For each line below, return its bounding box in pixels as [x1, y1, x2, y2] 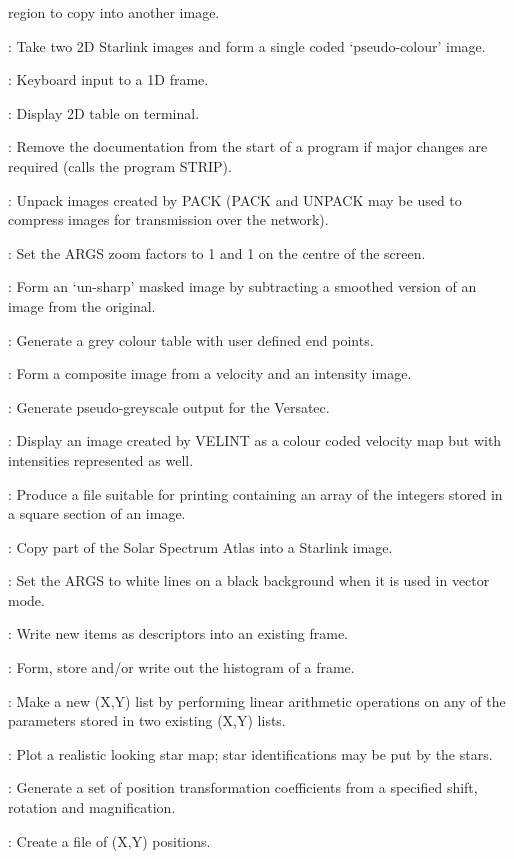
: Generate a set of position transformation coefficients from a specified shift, [8, 777, 478, 798]
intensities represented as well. [8, 449, 194, 470]
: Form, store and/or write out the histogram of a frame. [8, 657, 355, 678]
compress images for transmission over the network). [8, 209, 329, 230]
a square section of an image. [8, 503, 186, 524]
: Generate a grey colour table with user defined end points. [8, 329, 374, 350]
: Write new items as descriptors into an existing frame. [8, 623, 349, 644]
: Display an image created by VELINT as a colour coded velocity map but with [8, 430, 502, 451]
